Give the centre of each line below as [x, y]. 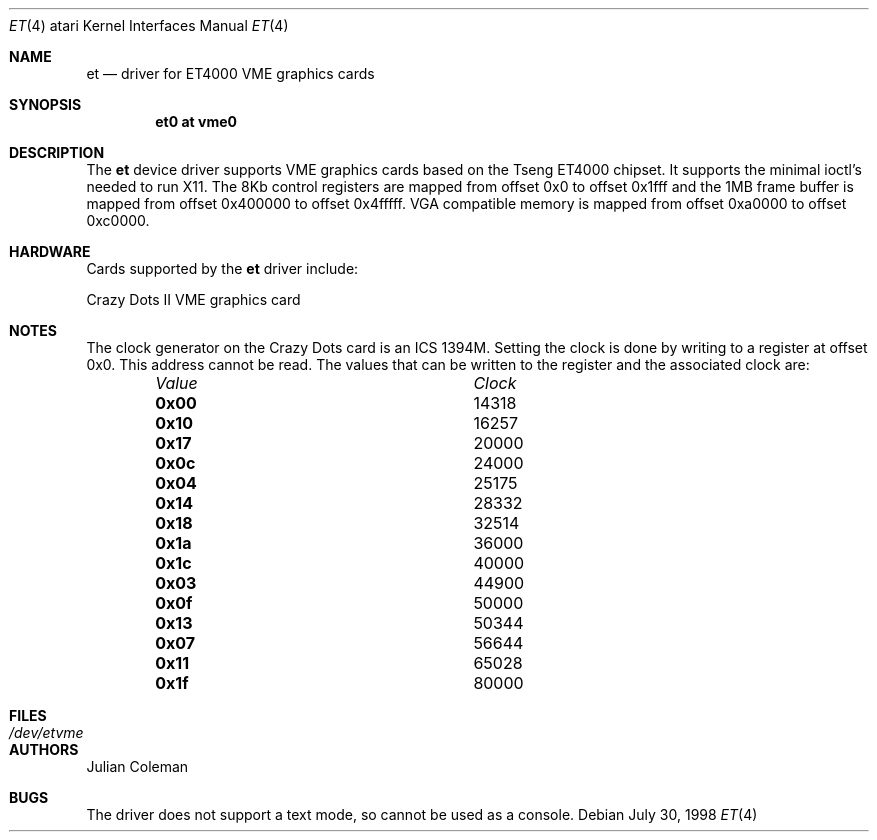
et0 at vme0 [196, 121]
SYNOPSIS [45, 104]
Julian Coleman [137, 766]
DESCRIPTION [57, 152]
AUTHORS [44, 749]
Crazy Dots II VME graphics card [193, 299]
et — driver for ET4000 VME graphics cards [230, 73]
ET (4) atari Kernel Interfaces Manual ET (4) [149, 25]
